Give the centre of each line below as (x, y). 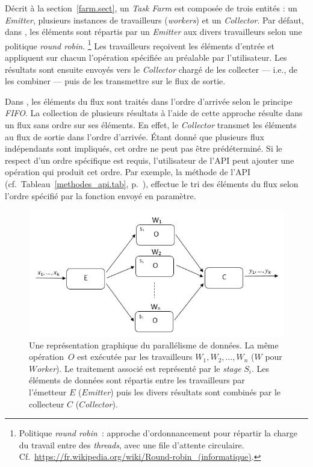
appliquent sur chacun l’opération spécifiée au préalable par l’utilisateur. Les (146, 57)
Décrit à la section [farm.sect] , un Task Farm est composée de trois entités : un (151, 8)
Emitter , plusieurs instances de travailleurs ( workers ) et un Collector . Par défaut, (154, 20)
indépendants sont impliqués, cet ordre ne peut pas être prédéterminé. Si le (144, 148)
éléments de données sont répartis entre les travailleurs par (137, 380)
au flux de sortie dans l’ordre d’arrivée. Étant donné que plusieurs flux (135, 136)
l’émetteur (48, 392)
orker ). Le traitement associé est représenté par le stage (139, 368)
